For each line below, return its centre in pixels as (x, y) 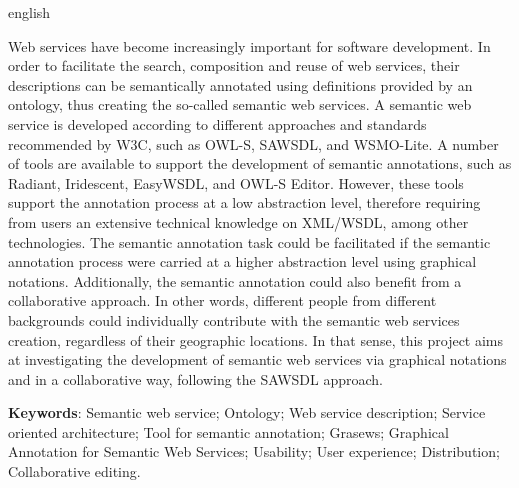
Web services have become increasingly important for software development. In (249, 45)
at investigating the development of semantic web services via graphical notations (257, 359)
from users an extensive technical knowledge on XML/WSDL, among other (238, 221)
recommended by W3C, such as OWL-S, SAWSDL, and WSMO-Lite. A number (253, 143)
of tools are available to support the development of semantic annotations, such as (260, 163)
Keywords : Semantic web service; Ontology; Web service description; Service (247, 412)
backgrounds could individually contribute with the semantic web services (234, 319)
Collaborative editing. (74, 471)
